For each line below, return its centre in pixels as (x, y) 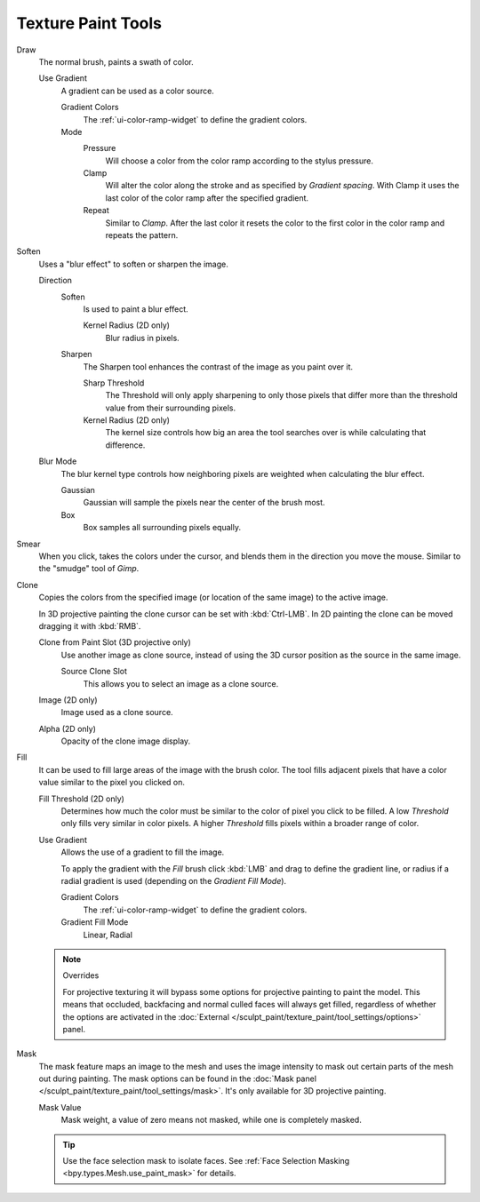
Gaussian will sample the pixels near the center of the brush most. (204, 503)
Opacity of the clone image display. (126, 741)
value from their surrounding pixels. (171, 408)
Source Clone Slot (94, 672)
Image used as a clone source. (117, 712)
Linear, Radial (108, 935)
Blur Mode (58, 461)
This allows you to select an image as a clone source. (181, 683)
